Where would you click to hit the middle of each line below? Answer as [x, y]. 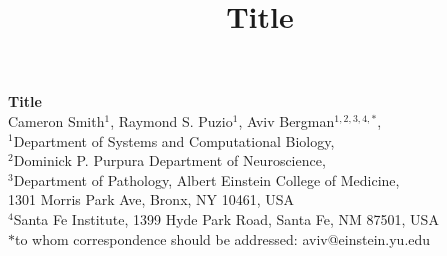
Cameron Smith [56, 120]
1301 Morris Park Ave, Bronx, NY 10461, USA [151, 199]
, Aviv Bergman [286, 120]
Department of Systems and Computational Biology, [174, 140]
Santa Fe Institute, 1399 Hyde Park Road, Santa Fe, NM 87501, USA [226, 218]
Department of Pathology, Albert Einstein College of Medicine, [206, 179]
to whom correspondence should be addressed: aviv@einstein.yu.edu [223, 238]
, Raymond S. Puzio [171, 120]
